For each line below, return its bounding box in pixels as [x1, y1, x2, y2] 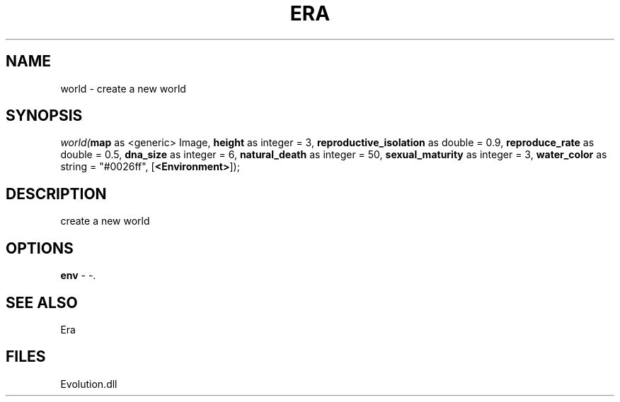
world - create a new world [60, 82, 186, 95]
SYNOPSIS [6, 107, 83, 125]
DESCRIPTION [6, 184, 107, 203]
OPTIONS [6, 239, 74, 257]
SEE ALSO [6, 293, 78, 312]
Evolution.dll [60, 377, 117, 390]
